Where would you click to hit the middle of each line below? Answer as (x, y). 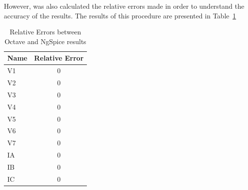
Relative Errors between (45, 32)
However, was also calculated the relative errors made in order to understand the (124, 6)
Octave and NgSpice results (45, 41)
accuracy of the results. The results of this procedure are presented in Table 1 (120, 15)
